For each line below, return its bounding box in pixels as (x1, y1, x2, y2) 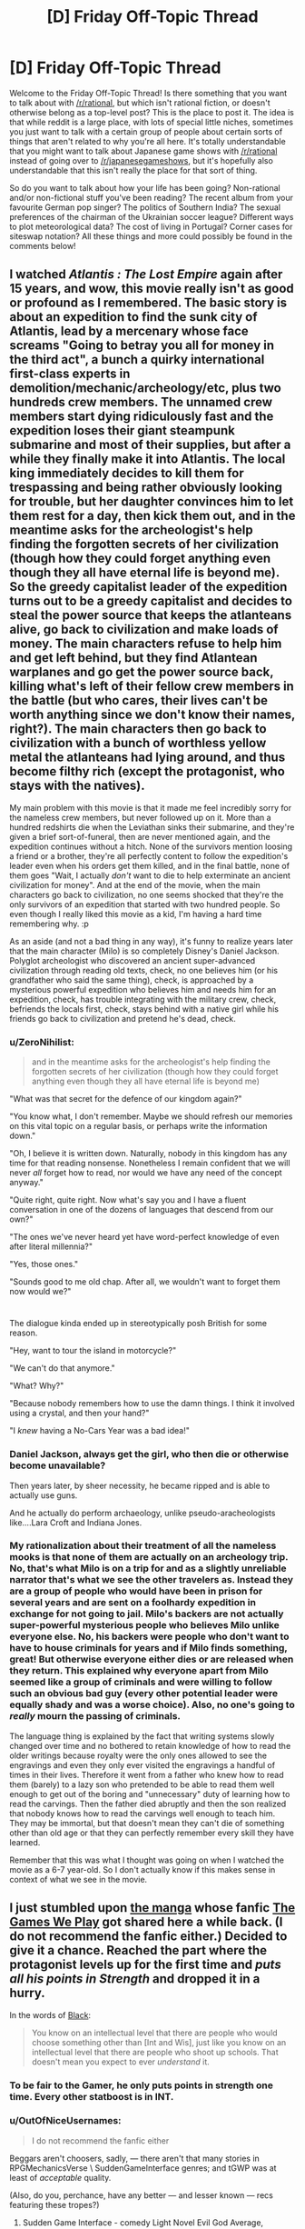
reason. (9, 1327, 38, 1338)
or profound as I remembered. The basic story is (9, 295, 288, 311)
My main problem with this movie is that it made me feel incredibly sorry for (9, 802, 292, 813)
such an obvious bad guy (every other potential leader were (9, 1687, 279, 1700)
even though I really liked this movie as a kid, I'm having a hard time (9, 908, 262, 919)
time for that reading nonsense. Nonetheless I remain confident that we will (9, 1157, 290, 1169)
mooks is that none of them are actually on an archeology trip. (9, 1551, 289, 1564)
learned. (9, 1836, 41, 1847)
